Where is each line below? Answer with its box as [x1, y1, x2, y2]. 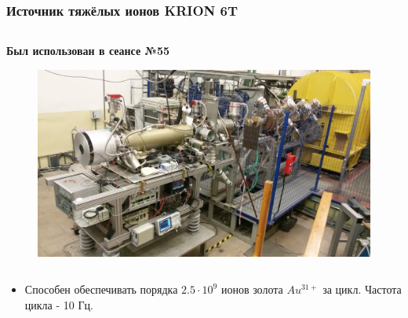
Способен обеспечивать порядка [24, 281, 178, 298]
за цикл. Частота [322, 281, 402, 298]
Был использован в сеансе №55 [6, 42, 170, 59]
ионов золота [220, 281, 283, 298]
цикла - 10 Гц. [24, 297, 93, 313]
